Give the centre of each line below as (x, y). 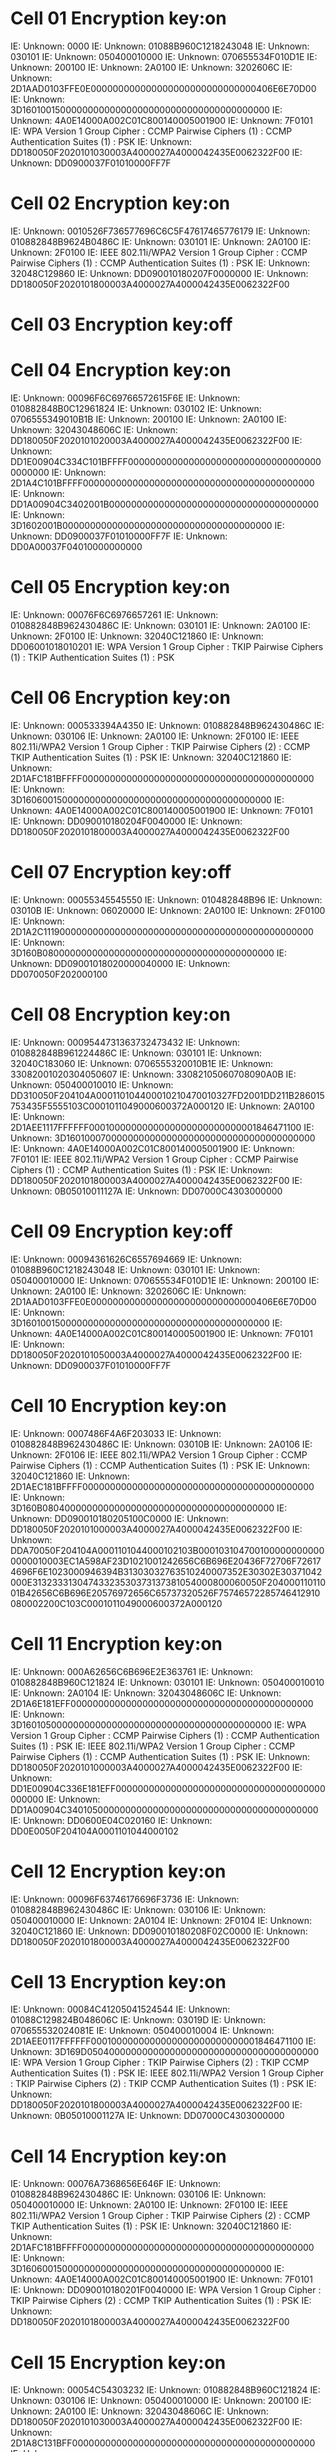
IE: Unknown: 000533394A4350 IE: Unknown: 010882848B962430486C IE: (167, 725)
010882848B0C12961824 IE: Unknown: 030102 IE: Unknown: (136, 408)
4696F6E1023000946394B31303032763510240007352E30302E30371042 (166, 1571)
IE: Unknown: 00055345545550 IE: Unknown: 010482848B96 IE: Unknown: (166, 899)
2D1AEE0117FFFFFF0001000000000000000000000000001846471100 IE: (163, 2041)
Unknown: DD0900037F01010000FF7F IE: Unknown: (119, 536)
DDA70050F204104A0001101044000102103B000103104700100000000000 (167, 1550)
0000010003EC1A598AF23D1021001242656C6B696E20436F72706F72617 (166, 1561)
